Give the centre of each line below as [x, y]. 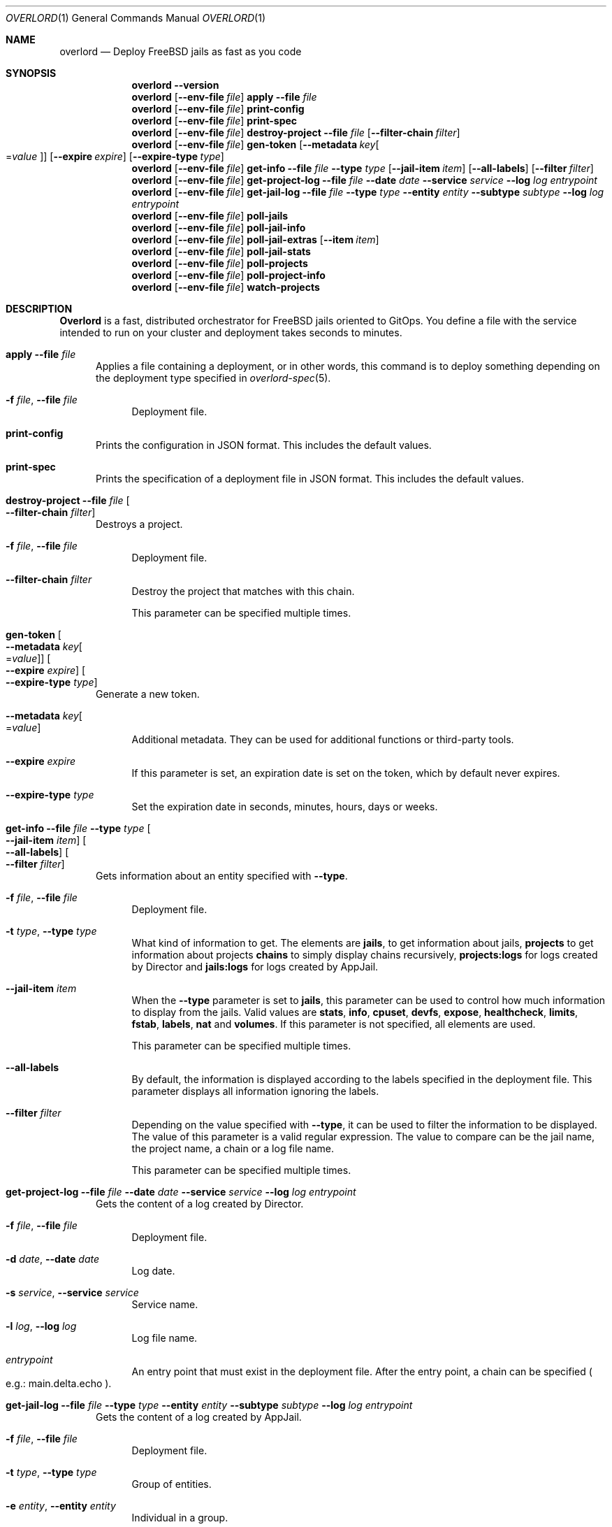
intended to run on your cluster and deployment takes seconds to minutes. [231, 332]
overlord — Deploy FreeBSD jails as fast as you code [181, 51]
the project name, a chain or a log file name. [233, 1148]
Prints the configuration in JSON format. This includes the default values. [264, 445]
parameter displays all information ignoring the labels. [255, 1091]
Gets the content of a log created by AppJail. [199, 1417]
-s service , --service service [72, 1292]
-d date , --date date [53, 1259]
